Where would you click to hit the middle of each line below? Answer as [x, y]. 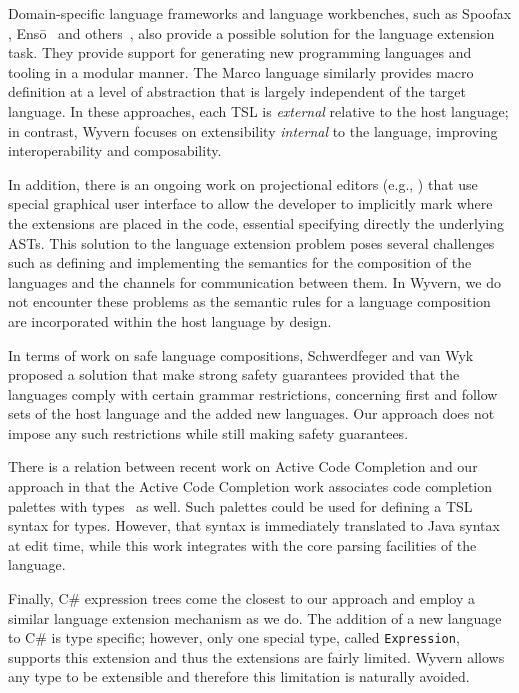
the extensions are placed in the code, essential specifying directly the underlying [256, 222]
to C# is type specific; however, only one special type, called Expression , [234, 637]
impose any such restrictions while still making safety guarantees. [208, 432]
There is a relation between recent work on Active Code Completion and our [243, 466]
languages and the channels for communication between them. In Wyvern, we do [254, 281]
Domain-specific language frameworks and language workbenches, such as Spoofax [260, 13]
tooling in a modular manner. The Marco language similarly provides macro [241, 71]
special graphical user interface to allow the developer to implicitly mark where [250, 203]
